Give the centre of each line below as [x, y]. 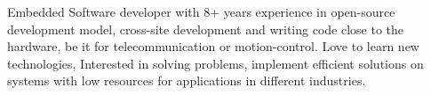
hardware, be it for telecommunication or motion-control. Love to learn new [213, 46]
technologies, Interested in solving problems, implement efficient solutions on [215, 63]
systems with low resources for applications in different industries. [187, 80]
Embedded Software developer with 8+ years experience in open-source [201, 11]
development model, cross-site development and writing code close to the [205, 29]
